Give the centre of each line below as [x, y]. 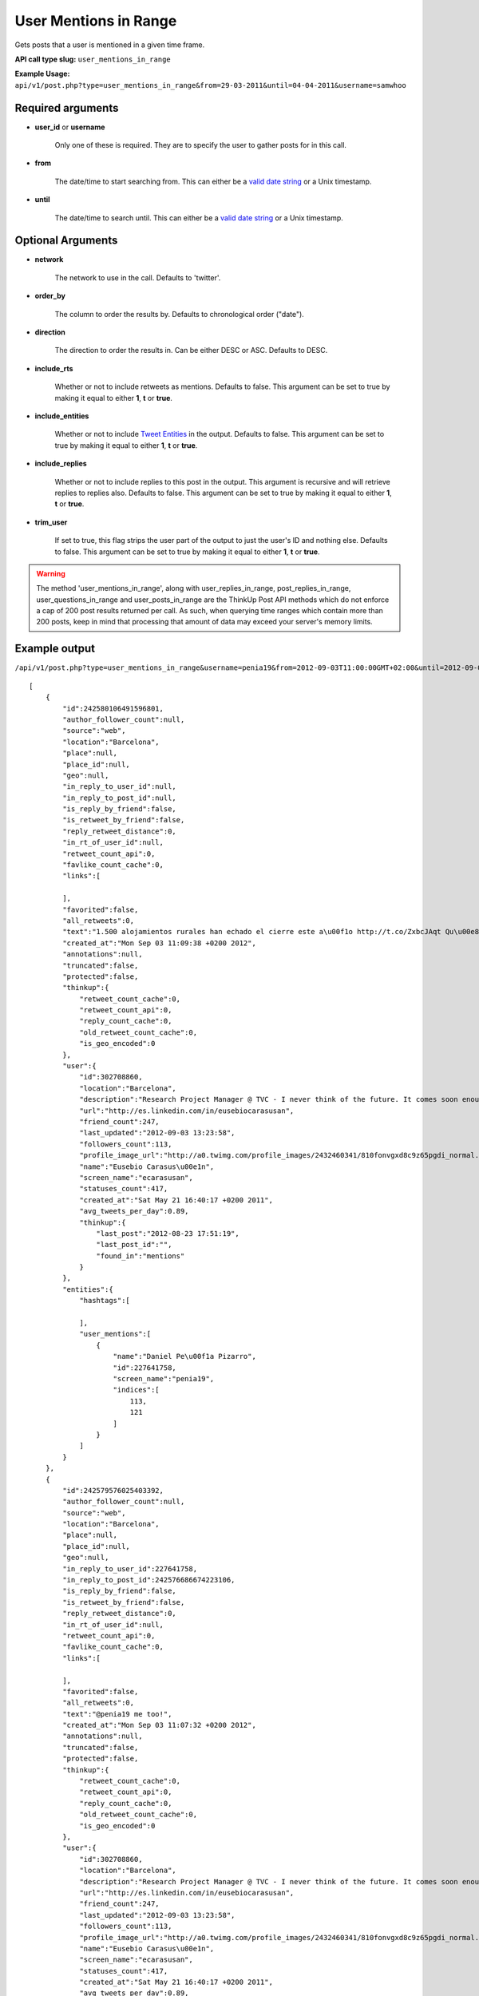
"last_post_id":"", [134, 1245]
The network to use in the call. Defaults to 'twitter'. [138, 277]
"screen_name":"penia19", [164, 1378]
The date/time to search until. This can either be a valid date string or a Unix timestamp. [199, 218]
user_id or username [70, 127]
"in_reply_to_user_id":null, [120, 787]
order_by [50, 296]
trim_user [51, 522]
